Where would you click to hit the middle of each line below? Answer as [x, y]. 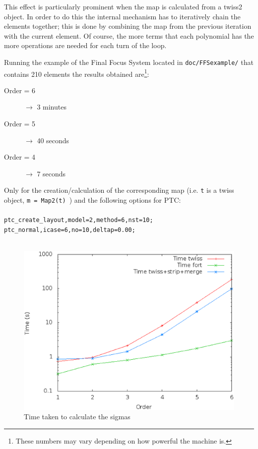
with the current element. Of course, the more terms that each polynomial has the [129, 35]
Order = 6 [20, 90]
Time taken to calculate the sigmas [77, 417]
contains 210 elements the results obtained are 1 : [77, 73]
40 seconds [53, 140]
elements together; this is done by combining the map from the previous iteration [128, 26]
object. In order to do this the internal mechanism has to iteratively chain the [122, 16]
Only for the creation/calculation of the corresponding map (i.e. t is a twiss [119, 190]
